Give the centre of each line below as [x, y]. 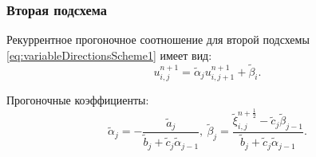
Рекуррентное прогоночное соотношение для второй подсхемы [158, 39]
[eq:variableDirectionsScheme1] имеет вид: [109, 55]
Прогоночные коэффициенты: [78, 100]
